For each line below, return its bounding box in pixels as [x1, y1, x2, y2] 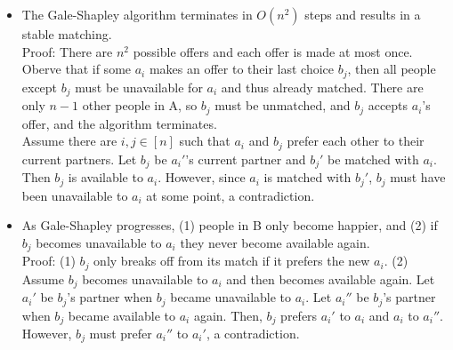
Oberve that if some [21, 60, 132, 78]
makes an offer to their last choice [149, 60, 335, 78]
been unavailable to [21, 186, 128, 204]
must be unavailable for [75, 77, 203, 96]
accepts [368, 96, 409, 115]
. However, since [158, 168, 246, 187]
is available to [68, 168, 143, 187]
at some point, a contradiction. [146, 186, 315, 204]
